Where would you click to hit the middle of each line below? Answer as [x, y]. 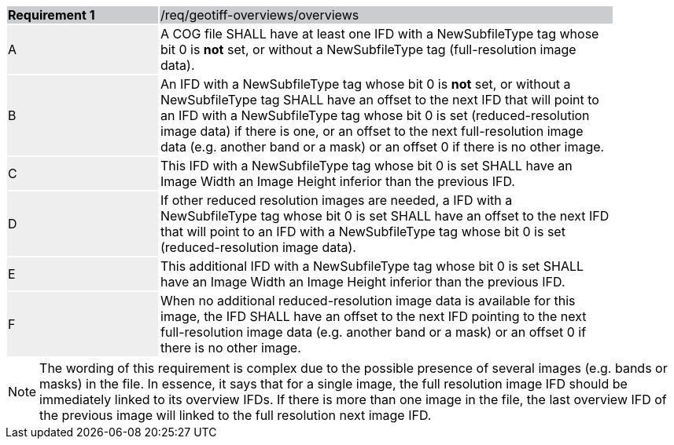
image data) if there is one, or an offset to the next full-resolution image [372, 131]
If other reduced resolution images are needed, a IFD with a [337, 200]
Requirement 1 [52, 15]
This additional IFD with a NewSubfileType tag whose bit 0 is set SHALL [372, 266]
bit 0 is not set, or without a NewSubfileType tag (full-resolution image [368, 49]
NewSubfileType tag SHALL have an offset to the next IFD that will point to [380, 100]
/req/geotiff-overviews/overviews [260, 15]
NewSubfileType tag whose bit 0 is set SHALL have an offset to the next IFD [385, 216]
